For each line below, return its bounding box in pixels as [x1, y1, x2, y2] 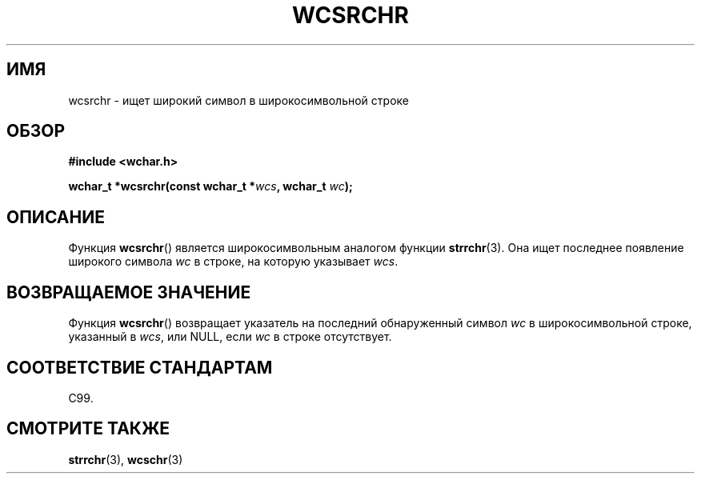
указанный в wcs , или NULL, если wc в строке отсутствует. [68, 330, 392, 344]
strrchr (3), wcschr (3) [68, 452, 183, 466]
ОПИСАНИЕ [6, 206, 105, 227]
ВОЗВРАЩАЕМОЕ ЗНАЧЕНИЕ [6, 282, 251, 302]
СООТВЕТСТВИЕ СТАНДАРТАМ [6, 357, 273, 378]
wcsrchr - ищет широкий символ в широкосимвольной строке [68, 93, 409, 107]
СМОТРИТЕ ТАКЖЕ [6, 418, 170, 439]
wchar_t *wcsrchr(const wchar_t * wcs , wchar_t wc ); [68, 179, 353, 194]
